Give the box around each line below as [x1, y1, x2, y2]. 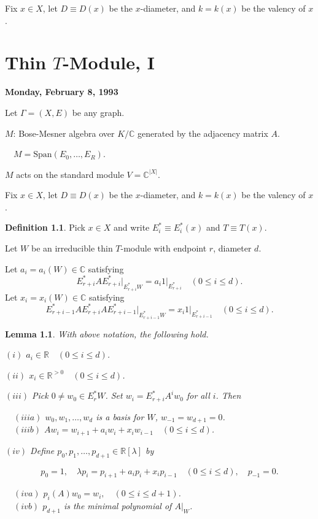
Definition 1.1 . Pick [5, 221, 85, 234]
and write [113, 221, 150, 234]
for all [186, 389, 210, 402]
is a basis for [96, 410, 144, 423]
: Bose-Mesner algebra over [13, 126, 115, 139]
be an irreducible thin [31, 242, 113, 255]
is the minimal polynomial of [64, 499, 172, 512]
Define [30, 444, 55, 456]
